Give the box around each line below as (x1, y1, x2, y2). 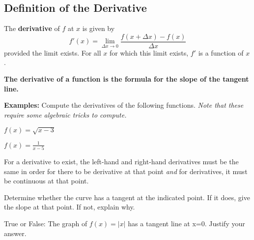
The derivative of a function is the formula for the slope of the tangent (4, 74, 249, 84)
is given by (82, 23, 115, 33)
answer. (4, 228, 27, 238)
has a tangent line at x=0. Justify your (128, 218, 245, 228)
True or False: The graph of (4, 218, 87, 228)
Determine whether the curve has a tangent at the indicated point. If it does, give (4, 192, 250, 202)
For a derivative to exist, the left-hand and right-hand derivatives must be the (4, 156, 239, 167)
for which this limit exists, (109, 47, 189, 58)
